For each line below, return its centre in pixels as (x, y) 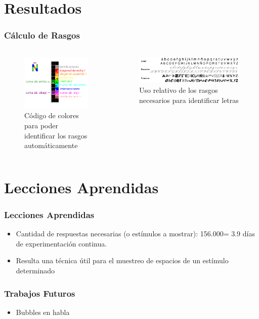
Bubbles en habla (43, 312)
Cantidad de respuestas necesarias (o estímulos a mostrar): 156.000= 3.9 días (135, 234)
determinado (35, 271)
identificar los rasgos (56, 135)
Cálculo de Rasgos (42, 35)
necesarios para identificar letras (189, 100)
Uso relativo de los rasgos (179, 90)
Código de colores (52, 115)
